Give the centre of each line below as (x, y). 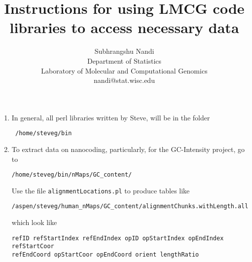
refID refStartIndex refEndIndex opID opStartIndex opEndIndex (118, 238)
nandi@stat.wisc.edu (124, 80)
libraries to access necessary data (124, 27)
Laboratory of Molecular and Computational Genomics (124, 70)
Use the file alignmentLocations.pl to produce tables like (101, 190)
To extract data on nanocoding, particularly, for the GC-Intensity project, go (128, 149)
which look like (34, 222)
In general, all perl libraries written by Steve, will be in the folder (111, 117)
